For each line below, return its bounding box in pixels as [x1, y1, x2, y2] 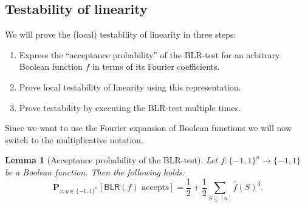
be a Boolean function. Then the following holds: [5, 165, 185, 178]
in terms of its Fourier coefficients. [92, 60, 220, 73]
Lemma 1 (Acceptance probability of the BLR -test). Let [5, 154, 218, 166]
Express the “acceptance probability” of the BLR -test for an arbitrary [19, 48, 280, 61]
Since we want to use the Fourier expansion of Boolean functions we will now [5, 121, 292, 134]
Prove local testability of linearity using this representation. [19, 80, 241, 93]
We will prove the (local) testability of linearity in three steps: [5, 28, 236, 41]
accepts [142, 183, 169, 192]
